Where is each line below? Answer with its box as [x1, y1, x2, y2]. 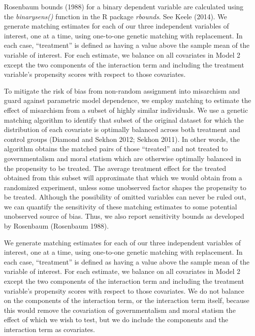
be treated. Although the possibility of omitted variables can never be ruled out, [4, 192, 246, 202]
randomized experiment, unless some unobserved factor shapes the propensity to [4, 182, 247, 192]
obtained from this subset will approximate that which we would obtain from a [4, 172, 242, 183]
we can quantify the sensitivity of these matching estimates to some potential [4, 201, 237, 211]
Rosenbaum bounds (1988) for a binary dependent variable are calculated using [4, 1, 244, 11]
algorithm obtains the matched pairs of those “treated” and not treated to [4, 143, 228, 154]
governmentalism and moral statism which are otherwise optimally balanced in [4, 153, 241, 163]
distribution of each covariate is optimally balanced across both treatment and [4, 124, 240, 134]
